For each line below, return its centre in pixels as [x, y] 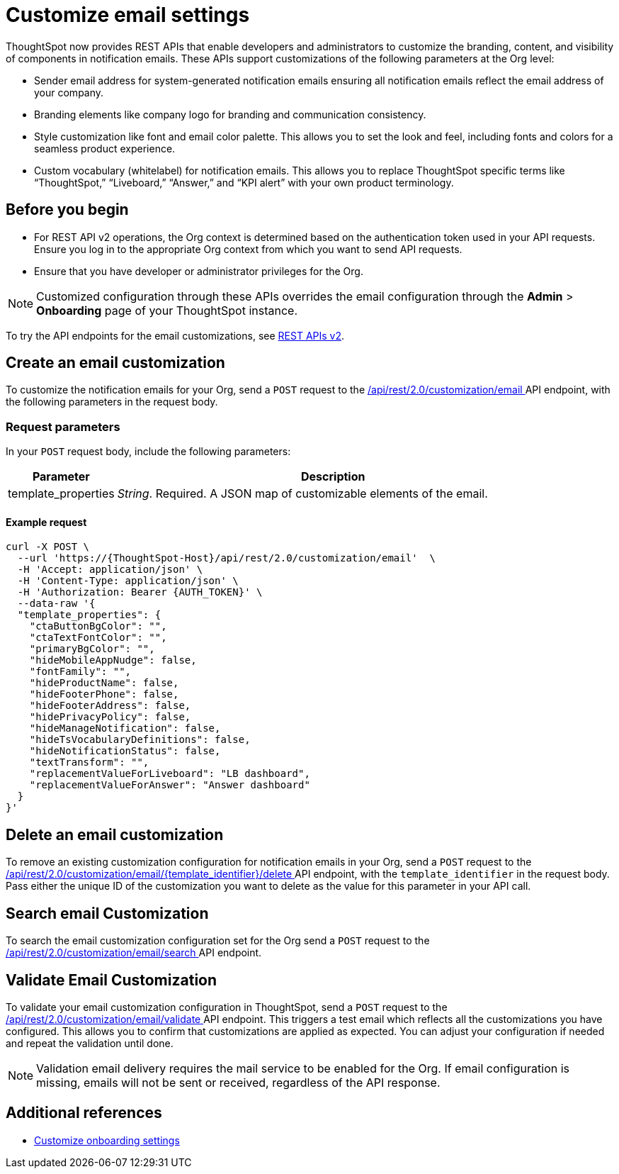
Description [333, 477]
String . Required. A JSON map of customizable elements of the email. [302, 494]
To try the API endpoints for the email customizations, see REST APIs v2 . [175, 335]
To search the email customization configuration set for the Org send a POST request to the [218, 941]
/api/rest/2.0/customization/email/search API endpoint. [134, 953]
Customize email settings [128, 15]
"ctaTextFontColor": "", [98, 638]
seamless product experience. [105, 148]
